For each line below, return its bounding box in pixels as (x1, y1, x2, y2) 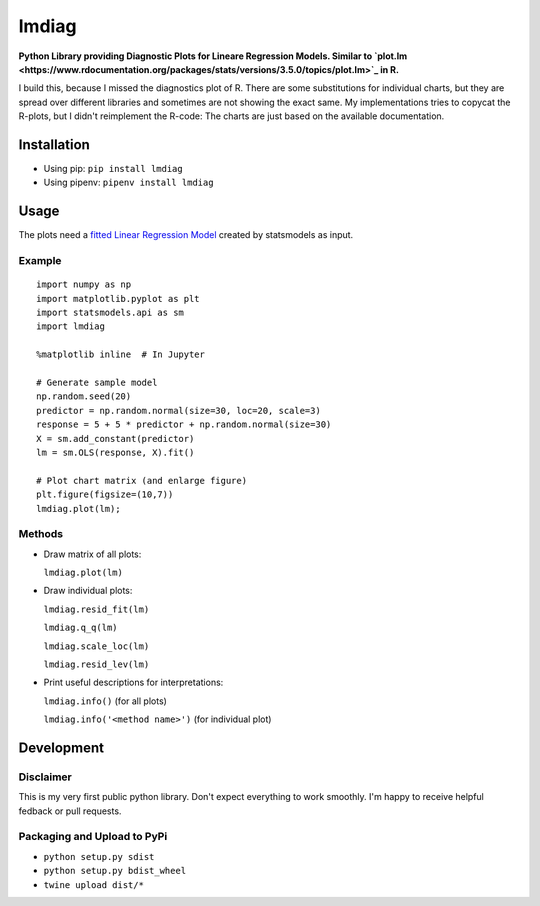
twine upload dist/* (43, 879, 145, 890)
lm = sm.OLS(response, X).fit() (36, 446, 195, 458)
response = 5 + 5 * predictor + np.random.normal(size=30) (36, 419, 332, 430)
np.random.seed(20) (36, 391, 132, 402)
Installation (18, 136, 90, 153)
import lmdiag (36, 321, 105, 332)
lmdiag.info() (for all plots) (43, 695, 167, 707)
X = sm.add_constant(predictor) (36, 433, 195, 444)
